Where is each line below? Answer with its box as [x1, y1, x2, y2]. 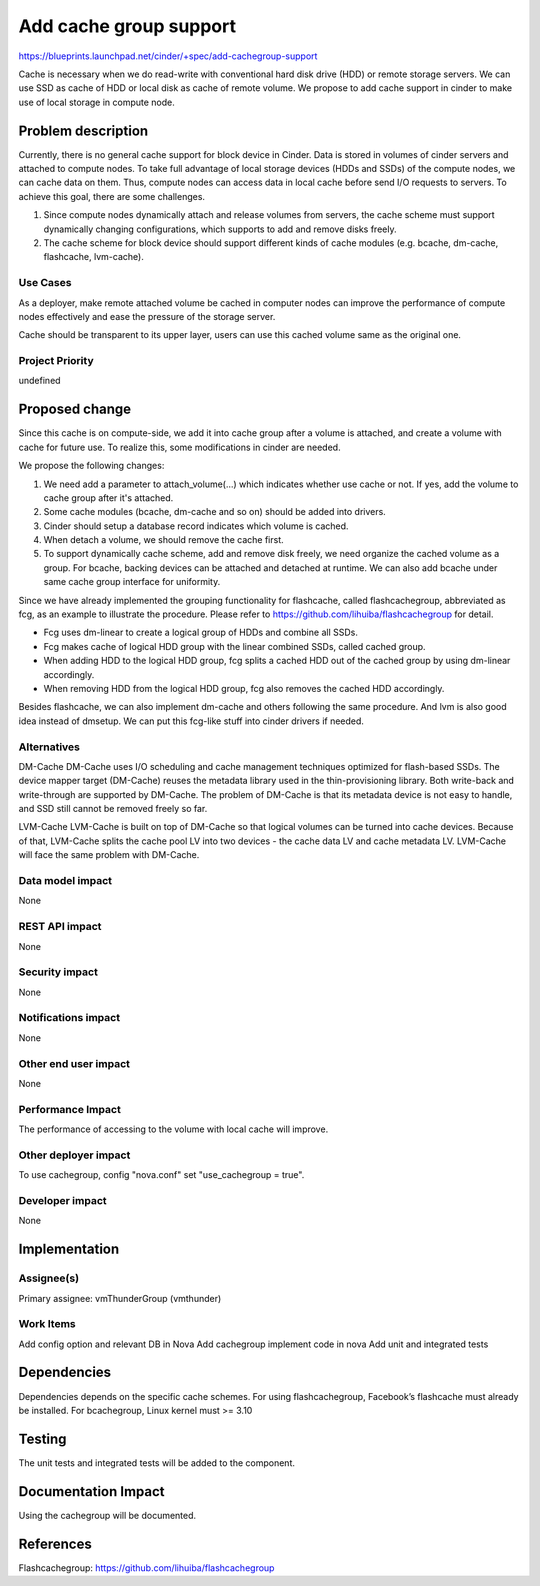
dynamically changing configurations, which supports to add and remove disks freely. [43, 223, 397, 235]
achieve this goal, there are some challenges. [18, 190, 205, 202]
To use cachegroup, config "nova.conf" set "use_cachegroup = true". [18, 1169, 305, 1181]
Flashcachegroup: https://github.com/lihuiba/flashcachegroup [18, 1561, 275, 1574]
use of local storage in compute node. [18, 96, 175, 108]
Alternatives [18, 740, 80, 754]
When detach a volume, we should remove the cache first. [43, 534, 284, 546]
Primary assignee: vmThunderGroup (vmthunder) [18, 1292, 222, 1304]
